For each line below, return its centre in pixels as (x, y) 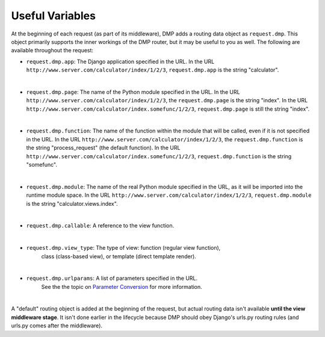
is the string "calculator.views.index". (72, 203)
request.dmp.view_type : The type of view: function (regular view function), (123, 248)
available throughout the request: (52, 51)
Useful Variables (54, 16)
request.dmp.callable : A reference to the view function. (100, 226)
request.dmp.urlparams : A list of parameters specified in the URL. (112, 278)
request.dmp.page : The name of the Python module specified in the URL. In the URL (133, 92)
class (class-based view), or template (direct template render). (119, 256)
